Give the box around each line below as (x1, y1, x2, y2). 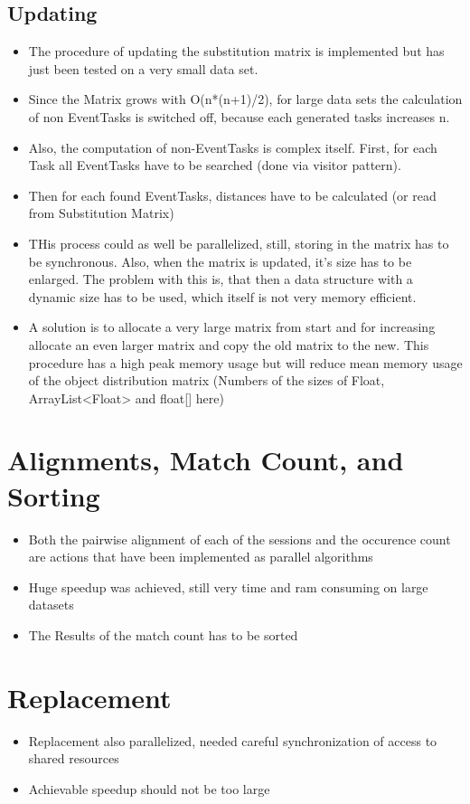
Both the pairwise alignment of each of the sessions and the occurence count (28, 529, 451, 548)
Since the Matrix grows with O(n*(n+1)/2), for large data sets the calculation (28, 90, 463, 109)
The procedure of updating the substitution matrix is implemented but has (28, 42, 445, 61)
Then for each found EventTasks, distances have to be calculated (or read (28, 185, 437, 204)
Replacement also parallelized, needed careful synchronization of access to (28, 731, 437, 750)
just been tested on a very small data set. (28, 59, 258, 78)
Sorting (7, 477, 100, 514)
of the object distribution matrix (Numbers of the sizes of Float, (28, 371, 385, 390)
